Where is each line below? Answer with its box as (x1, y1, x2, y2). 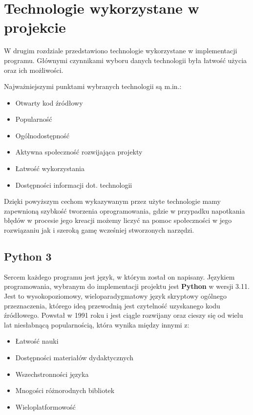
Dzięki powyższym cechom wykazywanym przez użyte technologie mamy (4, 196, 221, 206)
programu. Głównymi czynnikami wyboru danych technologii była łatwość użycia (4, 55, 247, 65)
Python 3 (4, 249, 52, 264)
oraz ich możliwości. (4, 65, 63, 75)
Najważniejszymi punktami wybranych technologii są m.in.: (4, 81, 182, 91)
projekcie (4, 17, 66, 37)
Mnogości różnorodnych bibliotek (15, 385, 115, 395)
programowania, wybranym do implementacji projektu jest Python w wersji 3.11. (4, 281, 250, 291)
